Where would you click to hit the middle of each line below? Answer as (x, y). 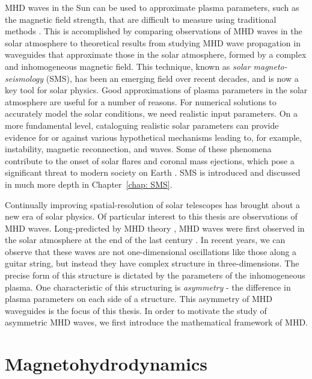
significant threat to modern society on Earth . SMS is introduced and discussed (153, 172)
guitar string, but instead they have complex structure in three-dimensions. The (152, 263)
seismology (24, 78)
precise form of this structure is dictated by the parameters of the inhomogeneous (155, 275)
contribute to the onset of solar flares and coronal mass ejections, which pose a (150, 160)
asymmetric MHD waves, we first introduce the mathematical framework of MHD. (156, 322)
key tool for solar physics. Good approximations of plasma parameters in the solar (156, 90)
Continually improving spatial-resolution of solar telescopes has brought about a (153, 204)
